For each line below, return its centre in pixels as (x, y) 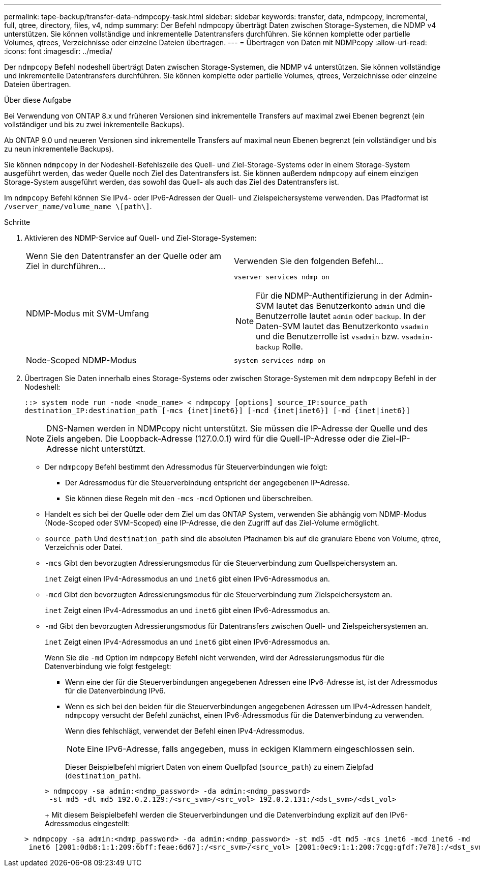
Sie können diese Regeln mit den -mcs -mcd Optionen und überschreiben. (189, 498)
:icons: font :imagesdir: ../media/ (58, 51)
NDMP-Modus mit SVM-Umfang (87, 313)
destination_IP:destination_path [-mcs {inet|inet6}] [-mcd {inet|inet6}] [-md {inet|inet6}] (217, 411)
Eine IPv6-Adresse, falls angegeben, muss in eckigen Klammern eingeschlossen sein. (251, 749)
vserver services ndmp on (282, 277)
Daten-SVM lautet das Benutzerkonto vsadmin (342, 326)
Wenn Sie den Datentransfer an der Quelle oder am (124, 256)
